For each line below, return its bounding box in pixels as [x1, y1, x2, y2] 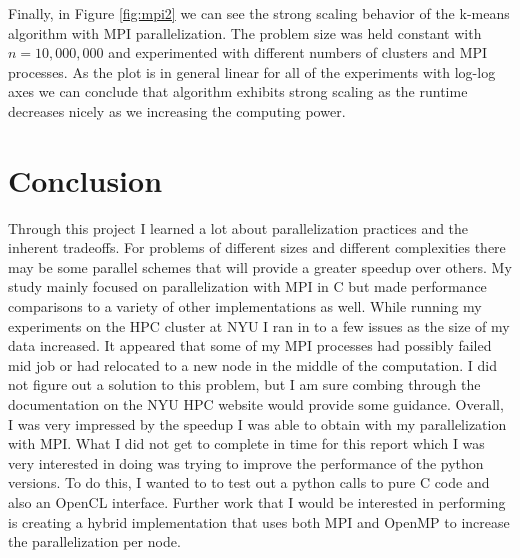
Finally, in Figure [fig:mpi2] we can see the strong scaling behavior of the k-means [8, 3, 510, 23]
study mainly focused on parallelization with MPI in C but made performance [8, 276, 487, 297]
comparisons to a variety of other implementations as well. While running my [8, 296, 482, 317]
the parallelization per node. [8, 531, 181, 552]
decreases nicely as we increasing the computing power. [8, 100, 346, 121]
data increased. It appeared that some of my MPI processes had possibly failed [8, 335, 492, 356]
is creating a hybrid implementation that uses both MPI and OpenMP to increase [8, 511, 510, 532]
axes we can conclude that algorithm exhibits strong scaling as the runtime [8, 81, 468, 102]
